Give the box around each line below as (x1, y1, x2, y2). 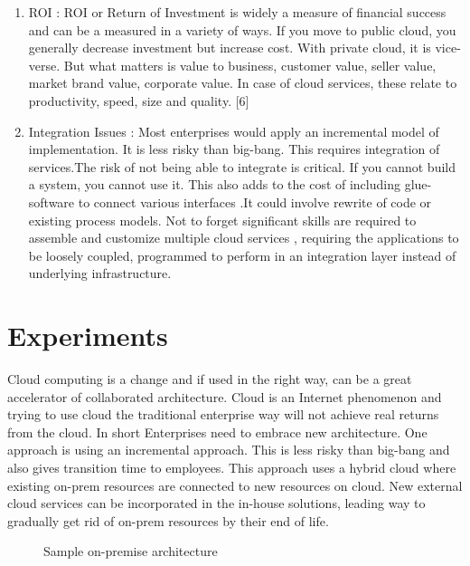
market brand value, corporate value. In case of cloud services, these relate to (28, 73, 457, 92)
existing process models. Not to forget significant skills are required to (28, 210, 417, 229)
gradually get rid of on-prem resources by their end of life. (7, 511, 329, 530)
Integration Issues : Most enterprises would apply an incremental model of (28, 121, 439, 140)
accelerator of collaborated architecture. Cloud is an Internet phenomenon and (7, 387, 442, 406)
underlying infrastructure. (28, 264, 172, 283)
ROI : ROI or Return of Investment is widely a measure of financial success (28, 3, 446, 21)
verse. (28, 55, 61, 74)
